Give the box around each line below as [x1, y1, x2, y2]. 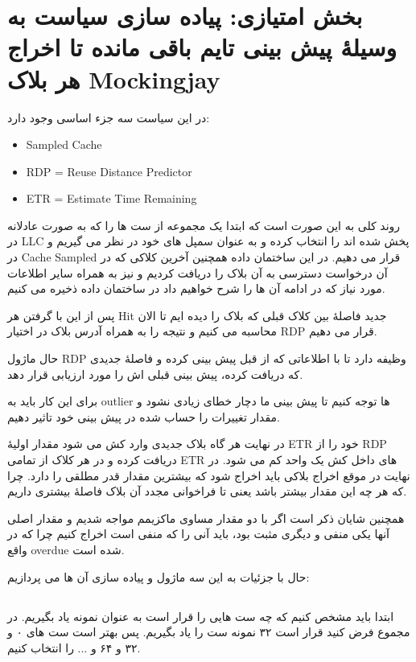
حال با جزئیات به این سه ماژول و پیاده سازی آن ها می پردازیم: [7, 568, 310, 585]
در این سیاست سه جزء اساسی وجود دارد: [7, 109, 210, 125]
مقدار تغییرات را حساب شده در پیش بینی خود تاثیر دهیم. [7, 408, 280, 425]
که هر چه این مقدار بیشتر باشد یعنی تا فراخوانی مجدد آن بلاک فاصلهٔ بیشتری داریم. [7, 483, 407, 500]
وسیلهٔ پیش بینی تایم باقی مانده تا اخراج [7, 31, 397, 64]
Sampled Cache [26, 136, 102, 153]
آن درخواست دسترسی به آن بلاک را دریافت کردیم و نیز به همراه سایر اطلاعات [7, 264, 388, 281]
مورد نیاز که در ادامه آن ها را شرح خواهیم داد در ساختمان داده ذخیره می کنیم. [7, 280, 385, 297]
